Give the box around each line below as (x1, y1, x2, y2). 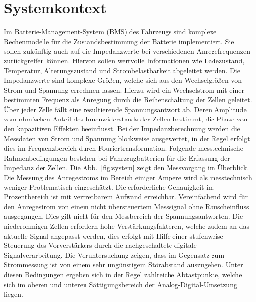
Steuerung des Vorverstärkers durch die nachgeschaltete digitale (4, 240, 197, 250)
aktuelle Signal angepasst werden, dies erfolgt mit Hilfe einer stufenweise (4, 230, 223, 241)
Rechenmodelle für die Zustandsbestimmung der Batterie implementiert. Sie (4, 36, 234, 46)
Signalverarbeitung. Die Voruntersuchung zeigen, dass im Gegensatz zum (4, 249, 225, 260)
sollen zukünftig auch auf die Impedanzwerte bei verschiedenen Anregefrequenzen (4, 46, 251, 56)
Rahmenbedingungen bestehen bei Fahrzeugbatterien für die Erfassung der (4, 152, 230, 163)
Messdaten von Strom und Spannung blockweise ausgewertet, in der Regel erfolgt (4, 133, 250, 143)
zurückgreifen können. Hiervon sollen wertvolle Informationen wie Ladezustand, (4, 55, 245, 65)
